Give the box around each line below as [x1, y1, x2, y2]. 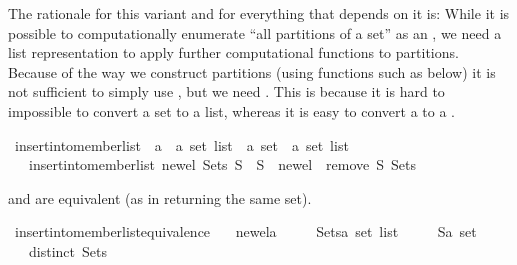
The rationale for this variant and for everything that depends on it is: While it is [8, 3, 510, 23]
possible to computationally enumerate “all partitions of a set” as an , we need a [8, 22, 502, 43]
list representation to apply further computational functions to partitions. [8, 42, 459, 63]
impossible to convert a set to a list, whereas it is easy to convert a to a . [8, 100, 456, 121]
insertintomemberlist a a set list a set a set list [14, 134, 349, 155]
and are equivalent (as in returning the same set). [8, 187, 312, 208]
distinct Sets [28, 240, 107, 261]
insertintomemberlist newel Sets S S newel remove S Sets [28, 154, 416, 175]
